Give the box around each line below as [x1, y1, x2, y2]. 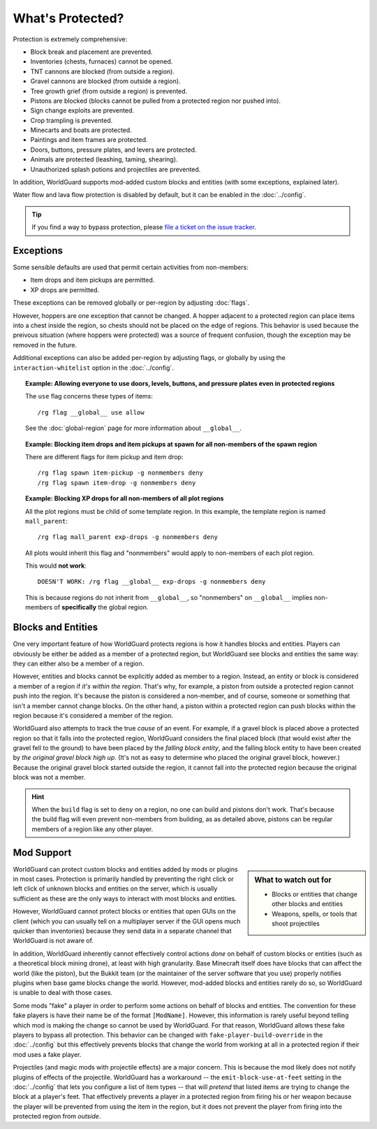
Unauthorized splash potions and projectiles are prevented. [30, 165, 201, 173]
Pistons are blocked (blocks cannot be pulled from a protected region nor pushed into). [30, 96, 281, 105]
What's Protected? [13, 10, 124, 26]
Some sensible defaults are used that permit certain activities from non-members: [13, 263, 249, 272]
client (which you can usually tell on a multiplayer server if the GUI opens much [13, 916, 241, 926]
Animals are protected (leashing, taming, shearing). [30, 155, 178, 164]
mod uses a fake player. [13, 1050, 82, 1058]
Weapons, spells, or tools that [272, 909, 357, 918]
